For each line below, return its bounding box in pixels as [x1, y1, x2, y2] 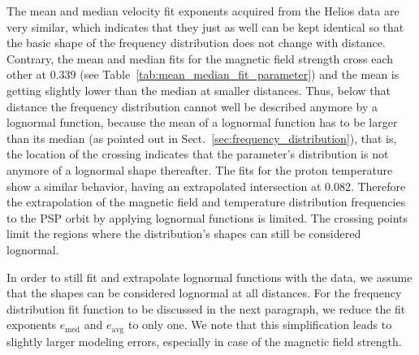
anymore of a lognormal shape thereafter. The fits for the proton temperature [6, 161, 393, 178]
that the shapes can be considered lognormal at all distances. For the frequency [6, 284, 402, 301]
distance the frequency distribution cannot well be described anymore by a [6, 97, 378, 115]
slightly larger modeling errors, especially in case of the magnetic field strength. [6, 332, 402, 349]
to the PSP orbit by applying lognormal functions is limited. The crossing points [6, 209, 408, 226]
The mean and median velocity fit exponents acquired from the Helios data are [6, 2, 400, 19]
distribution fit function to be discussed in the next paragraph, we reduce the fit [6, 300, 406, 317]
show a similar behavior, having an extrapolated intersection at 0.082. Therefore [6, 177, 406, 194]
